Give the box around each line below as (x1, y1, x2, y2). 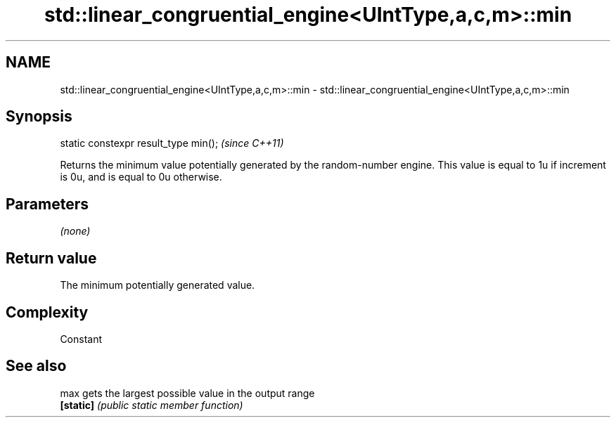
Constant (60, 332, 103, 345)
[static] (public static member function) (60, 398, 243, 411)
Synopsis (6, 108, 72, 126)
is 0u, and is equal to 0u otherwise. (60, 171, 222, 183)
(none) (60, 225, 91, 237)
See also (6, 357, 67, 375)
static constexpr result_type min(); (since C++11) (60, 137, 284, 150)
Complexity (6, 303, 89, 321)
